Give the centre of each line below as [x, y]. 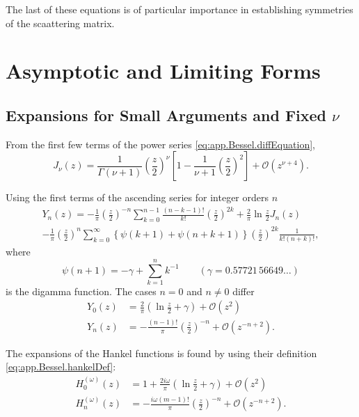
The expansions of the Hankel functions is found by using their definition [161, 353]
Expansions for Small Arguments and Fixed [166, 115]
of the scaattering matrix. [60, 23]
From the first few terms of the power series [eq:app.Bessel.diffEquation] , [160, 144]
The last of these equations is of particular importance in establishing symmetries [179, 9]
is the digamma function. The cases [81, 291]
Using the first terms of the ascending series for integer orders [137, 197]
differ [244, 291]
